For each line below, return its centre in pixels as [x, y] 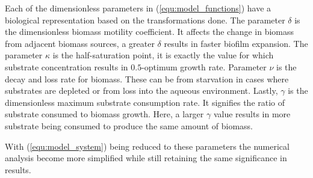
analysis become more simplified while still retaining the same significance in [146, 158]
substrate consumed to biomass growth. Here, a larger [104, 114]
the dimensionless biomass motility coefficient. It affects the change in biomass [150, 32]
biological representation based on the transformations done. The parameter [145, 20]
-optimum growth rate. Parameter [204, 66]
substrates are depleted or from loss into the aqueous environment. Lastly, [141, 91]
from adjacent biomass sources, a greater [80, 43]
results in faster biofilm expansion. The [236, 43]
